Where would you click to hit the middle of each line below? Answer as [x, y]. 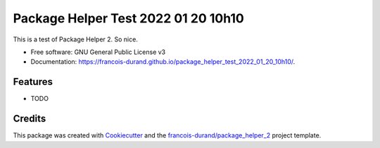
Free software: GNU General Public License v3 [98, 52]
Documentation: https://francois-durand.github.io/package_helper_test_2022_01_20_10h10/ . [163, 62]
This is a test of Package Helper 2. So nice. [76, 39]
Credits [30, 119]
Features [33, 82]
